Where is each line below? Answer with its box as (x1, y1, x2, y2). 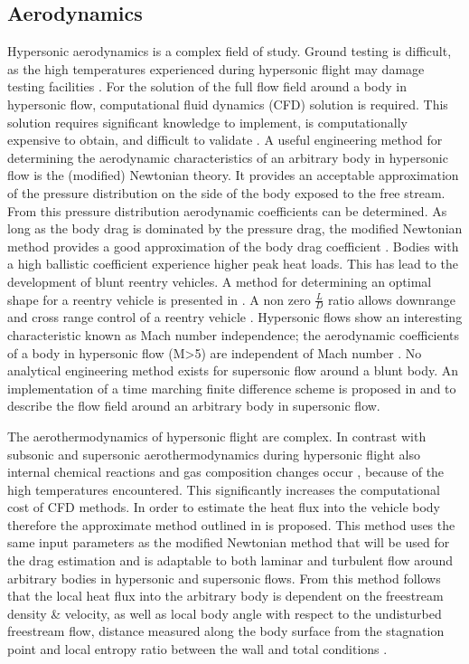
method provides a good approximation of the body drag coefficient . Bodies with (7, 236, 459, 255)
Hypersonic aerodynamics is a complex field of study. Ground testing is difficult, (7, 42, 452, 61)
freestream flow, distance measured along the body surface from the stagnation (7, 621, 445, 640)
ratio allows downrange (328, 289, 456, 308)
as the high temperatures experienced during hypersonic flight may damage (7, 59, 425, 78)
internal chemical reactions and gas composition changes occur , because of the (7, 462, 445, 481)
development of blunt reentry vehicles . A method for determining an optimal (7, 271, 432, 290)
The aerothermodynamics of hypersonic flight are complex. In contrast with (7, 426, 427, 445)
